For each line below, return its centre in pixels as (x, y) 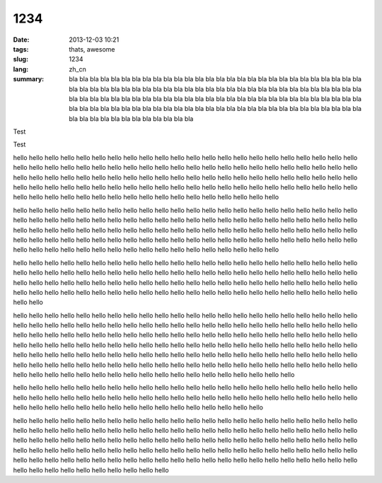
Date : (21, 40)
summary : (29, 79)
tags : (21, 49)
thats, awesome (92, 49)
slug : (21, 59)
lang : (21, 69)
